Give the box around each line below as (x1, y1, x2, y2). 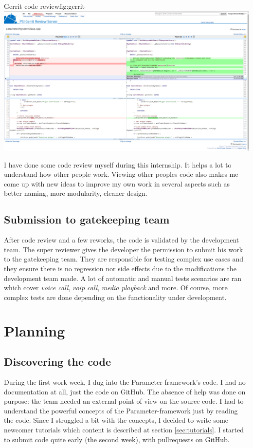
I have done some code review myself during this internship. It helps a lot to (4, 159, 232, 169)
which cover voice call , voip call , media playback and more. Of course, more (4, 282, 228, 293)
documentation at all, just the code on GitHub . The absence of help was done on (4, 386, 246, 396)
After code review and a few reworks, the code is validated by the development (4, 235, 239, 245)
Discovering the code (4, 354, 111, 369)
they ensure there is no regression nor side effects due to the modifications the (4, 263, 236, 273)
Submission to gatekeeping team (4, 212, 170, 227)
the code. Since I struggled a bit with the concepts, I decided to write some (4, 415, 229, 425)
